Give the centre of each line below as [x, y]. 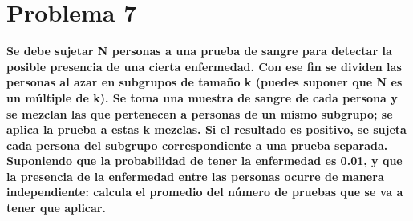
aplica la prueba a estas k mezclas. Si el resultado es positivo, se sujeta [206, 129]
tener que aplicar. [56, 208]
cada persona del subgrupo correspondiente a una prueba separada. [197, 145]
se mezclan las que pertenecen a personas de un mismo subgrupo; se [200, 113]
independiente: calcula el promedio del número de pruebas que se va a [205, 192]
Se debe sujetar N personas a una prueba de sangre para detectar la [199, 51]
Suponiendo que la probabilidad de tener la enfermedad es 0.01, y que [204, 161]
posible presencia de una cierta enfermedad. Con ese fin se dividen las [204, 66]
